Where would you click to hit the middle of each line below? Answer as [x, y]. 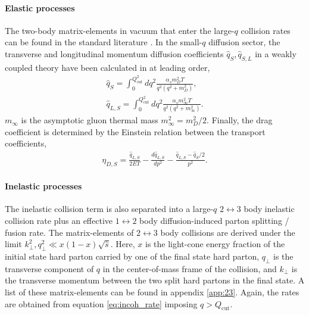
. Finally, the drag [240, 120]
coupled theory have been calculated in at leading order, [107, 67]
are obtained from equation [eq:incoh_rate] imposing [101, 303]
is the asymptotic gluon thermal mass [90, 120]
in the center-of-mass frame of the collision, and [190, 268]
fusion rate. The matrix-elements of [69, 232]
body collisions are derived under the [228, 232]
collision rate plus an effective [59, 221]
